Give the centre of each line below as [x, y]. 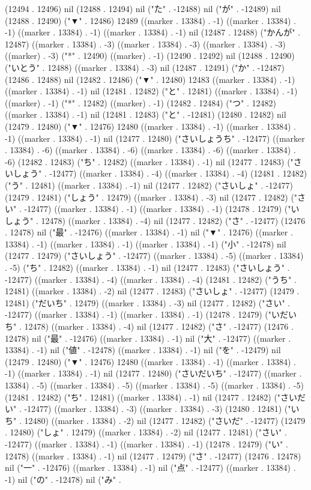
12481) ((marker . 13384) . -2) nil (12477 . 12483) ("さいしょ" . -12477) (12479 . [152, 291]
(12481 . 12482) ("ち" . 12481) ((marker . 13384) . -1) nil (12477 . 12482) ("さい [151, 397]
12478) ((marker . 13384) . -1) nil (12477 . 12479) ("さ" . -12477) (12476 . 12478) [153, 455]
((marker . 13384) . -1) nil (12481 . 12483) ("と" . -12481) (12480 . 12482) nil [146, 114]
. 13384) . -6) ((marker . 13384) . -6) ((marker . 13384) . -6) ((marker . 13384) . [150, 150]
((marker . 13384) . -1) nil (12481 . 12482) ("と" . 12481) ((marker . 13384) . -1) [151, 91]
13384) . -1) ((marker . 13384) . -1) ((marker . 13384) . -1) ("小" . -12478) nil [146, 243]
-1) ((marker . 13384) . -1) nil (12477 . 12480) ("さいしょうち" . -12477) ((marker [155, 138]
